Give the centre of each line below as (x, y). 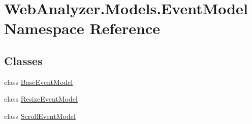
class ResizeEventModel (41, 99)
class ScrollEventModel (40, 116)
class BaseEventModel (39, 82)
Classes (23, 60)
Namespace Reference (82, 28)
